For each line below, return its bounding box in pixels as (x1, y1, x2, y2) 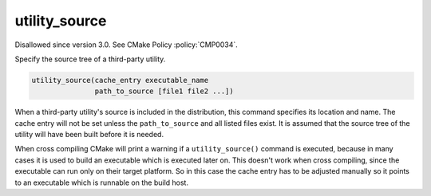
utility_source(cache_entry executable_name (31, 76, 209, 84)
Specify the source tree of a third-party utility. (14, 54, 166, 64)
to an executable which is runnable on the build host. (14, 178, 189, 187)
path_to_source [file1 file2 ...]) (94, 87, 235, 96)
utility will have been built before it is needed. (14, 130, 164, 139)
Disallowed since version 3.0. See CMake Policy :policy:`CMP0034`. (14, 40, 239, 49)
